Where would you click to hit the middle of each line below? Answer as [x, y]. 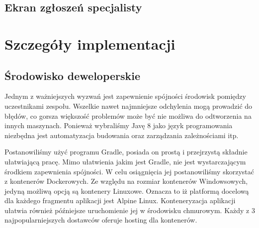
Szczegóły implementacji [90, 43]
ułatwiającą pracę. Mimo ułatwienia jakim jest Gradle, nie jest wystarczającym [125, 161]
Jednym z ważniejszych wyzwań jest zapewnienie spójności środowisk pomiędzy [125, 96]
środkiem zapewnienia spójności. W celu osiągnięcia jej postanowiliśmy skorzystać [129, 171]
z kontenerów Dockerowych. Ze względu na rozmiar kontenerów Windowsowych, [126, 181]
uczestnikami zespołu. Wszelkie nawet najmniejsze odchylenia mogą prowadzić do [129, 106]
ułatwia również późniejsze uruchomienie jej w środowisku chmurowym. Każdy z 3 [130, 210]
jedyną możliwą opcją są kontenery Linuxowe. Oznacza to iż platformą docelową [127, 190]
